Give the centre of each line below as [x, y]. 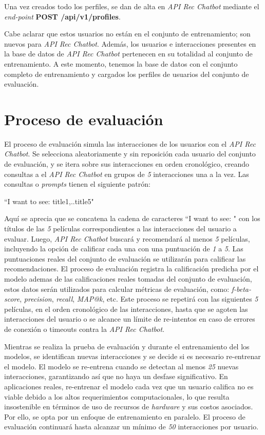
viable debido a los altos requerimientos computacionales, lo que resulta [117, 396]
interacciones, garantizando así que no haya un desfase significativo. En [116, 376]
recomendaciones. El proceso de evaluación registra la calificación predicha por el [131, 269]
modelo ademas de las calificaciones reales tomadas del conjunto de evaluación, [128, 279]
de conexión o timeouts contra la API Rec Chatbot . [84, 329]
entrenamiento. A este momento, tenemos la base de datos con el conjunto [121, 63]
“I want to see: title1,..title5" [49, 201]
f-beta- [241, 289]
